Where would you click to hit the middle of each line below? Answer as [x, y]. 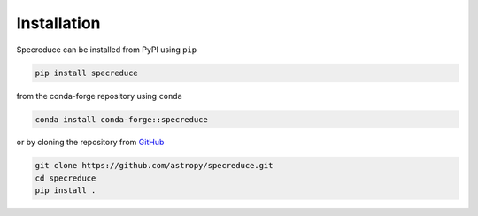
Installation [58, 23]
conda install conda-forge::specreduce [121, 119]
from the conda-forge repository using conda [100, 96]
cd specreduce [66, 178]
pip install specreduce [87, 73]
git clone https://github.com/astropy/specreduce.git [154, 166]
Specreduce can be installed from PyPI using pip [107, 50]
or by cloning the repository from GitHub [90, 143]
